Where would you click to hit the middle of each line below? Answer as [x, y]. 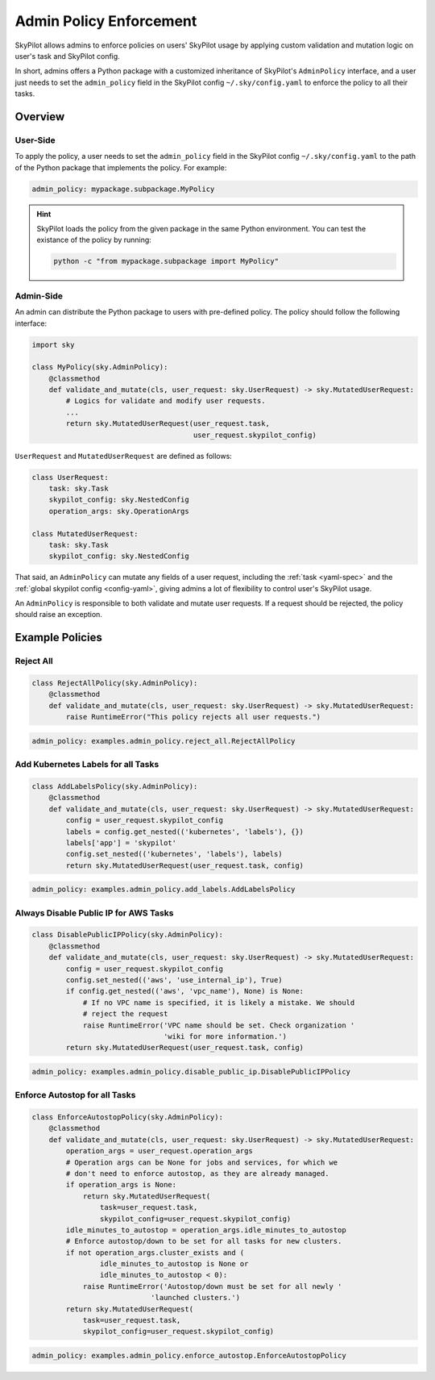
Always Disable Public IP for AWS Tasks [94, 913]
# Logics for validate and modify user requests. [166, 401]
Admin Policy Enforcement [106, 21]
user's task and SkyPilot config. [67, 56]
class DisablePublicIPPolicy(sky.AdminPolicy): [127, 935]
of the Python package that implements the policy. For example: [121, 167]
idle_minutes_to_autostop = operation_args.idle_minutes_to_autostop [206, 1230]
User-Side [35, 140]
